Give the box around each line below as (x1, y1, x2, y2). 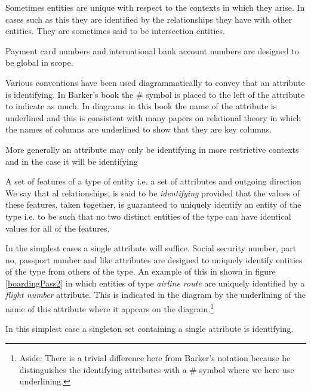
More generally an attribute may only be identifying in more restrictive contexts (5, 143, 299, 155)
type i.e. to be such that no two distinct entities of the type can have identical (5, 210, 291, 222)
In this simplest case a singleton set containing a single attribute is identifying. (5, 322, 294, 335)
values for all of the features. (5, 221, 110, 234)
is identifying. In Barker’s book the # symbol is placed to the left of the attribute (5, 88, 305, 100)
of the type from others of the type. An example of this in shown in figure (5, 265, 276, 278)
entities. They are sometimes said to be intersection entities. (5, 24, 225, 37)
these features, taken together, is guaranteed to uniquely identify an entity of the (5, 198, 301, 211)
